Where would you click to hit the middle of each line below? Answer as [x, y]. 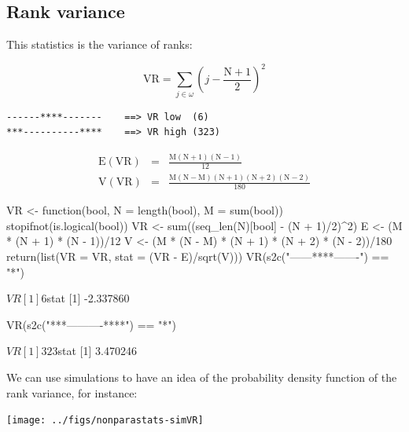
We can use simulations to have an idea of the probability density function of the [202, 377]
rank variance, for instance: [72, 392]
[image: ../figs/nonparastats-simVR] [105, 421]
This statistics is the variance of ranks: [99, 44]
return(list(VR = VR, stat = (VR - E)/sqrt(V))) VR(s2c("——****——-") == [198, 256]
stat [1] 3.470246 [97, 351]
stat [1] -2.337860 [88, 298]
